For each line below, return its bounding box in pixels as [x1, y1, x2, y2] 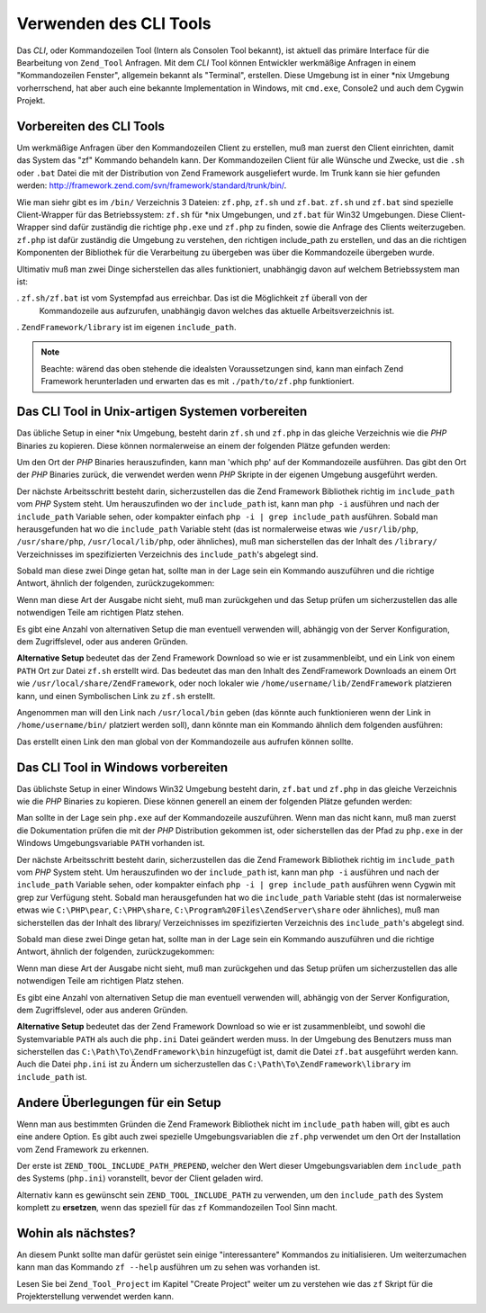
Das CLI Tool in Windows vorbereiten [16, 760, 229, 775]
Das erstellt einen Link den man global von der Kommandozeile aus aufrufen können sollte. [16, 736, 355, 747]
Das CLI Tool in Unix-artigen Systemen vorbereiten [16, 404, 308, 419]
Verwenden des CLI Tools [16, 13, 211, 33]
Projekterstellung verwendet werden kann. [16, 1291, 175, 1302]
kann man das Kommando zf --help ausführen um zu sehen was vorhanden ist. [16, 1262, 320, 1273]
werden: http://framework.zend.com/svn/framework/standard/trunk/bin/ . [16, 180, 287, 191]
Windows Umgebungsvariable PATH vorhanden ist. [16, 838, 205, 849]
